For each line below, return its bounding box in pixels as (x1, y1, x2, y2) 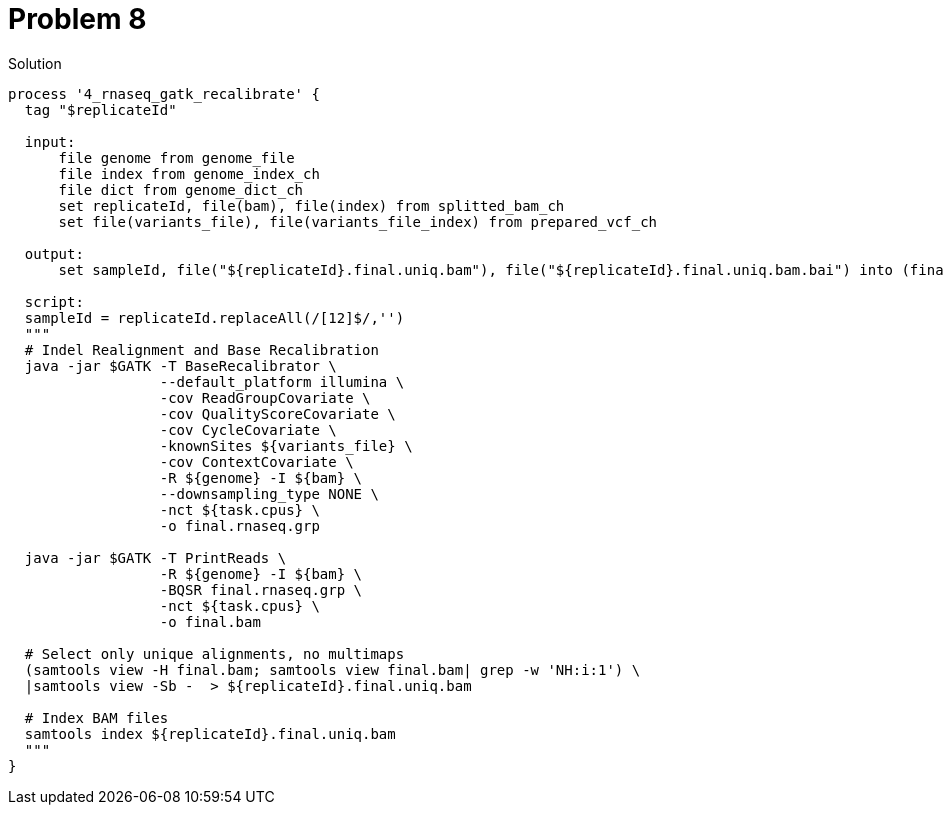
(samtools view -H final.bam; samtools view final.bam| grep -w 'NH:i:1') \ (24, 661, 641, 678)
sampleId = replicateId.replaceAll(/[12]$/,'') (24, 309, 405, 326)
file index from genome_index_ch (58, 165, 320, 182)
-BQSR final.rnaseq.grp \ (159, 581, 363, 598)
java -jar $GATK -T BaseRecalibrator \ (24, 357, 337, 374)
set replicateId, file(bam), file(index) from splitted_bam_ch (58, 197, 565, 214)
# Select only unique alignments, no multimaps (24, 645, 405, 662)
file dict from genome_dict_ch (58, 181, 304, 198)
